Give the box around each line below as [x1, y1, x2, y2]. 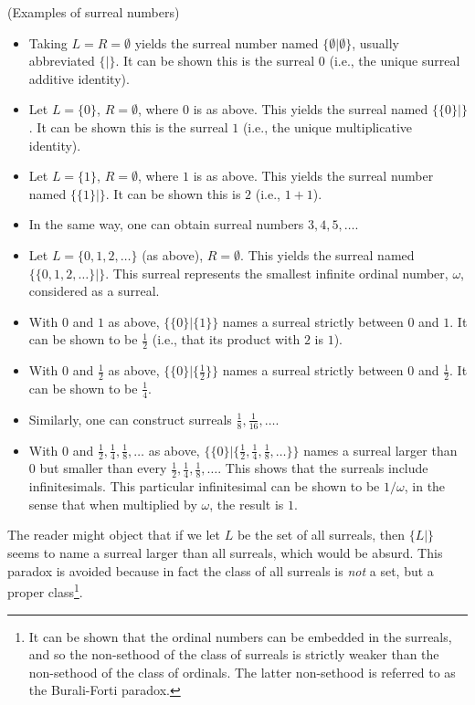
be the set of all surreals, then [237, 525, 405, 544]
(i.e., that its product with [152, 330, 301, 349]
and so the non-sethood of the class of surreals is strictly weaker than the [28, 645, 439, 664]
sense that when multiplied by [28, 494, 197, 513]
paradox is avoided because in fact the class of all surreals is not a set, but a [7, 561, 434, 580]
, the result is [209, 494, 284, 513]
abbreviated [28, 51, 95, 70]
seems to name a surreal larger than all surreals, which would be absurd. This [7, 543, 443, 563]
